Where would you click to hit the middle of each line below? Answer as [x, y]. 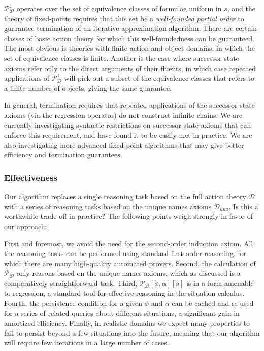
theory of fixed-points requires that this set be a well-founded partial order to [124, 18]
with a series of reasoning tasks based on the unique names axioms [108, 206]
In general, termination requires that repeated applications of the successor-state [129, 105]
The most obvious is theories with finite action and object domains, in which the [129, 48]
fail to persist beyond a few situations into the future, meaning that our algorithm [132, 332]
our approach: [26, 226]
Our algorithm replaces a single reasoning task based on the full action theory [125, 196]
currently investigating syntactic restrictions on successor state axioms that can [128, 125]
